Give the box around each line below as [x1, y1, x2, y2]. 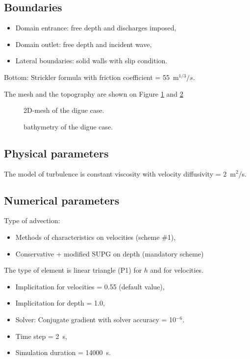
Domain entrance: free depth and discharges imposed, [15, 23, 176, 33]
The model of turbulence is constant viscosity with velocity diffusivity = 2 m [4, 168, 236, 179]
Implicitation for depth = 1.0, [15, 298, 105, 308]
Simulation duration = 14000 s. [15, 347, 111, 358]
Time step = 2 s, [15, 331, 67, 341]
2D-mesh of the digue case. [24, 105, 104, 115]
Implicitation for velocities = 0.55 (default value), [15, 281, 165, 291]
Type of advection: [4, 215, 60, 226]
